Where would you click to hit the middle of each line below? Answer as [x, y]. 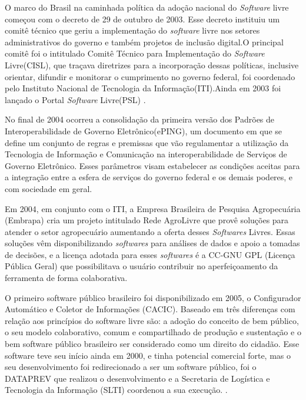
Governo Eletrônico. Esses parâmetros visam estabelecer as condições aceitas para [152, 165]
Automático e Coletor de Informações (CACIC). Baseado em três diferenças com [150, 309]
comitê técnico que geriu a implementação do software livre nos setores [132, 30]
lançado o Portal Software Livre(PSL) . [75, 99]
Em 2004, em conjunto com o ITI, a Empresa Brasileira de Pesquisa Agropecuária [153, 208]
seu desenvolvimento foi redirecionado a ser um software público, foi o [131, 367]
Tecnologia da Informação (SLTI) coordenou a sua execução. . [116, 390]
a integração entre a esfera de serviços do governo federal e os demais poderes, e [149, 177]
